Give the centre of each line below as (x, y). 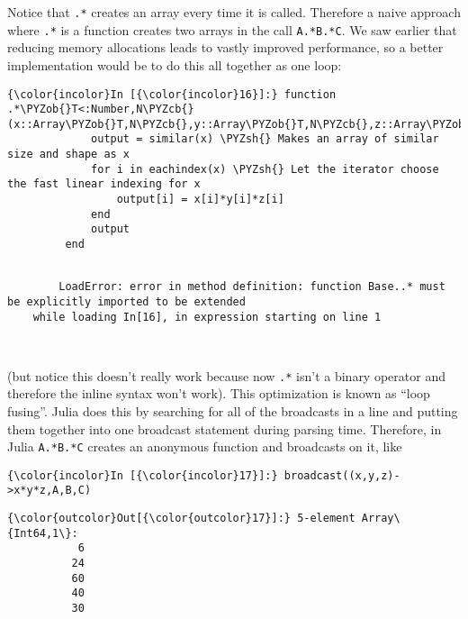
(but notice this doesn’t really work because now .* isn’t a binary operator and (226, 375)
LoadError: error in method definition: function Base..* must (252, 287)
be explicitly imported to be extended (126, 302)
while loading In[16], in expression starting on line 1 (207, 317)
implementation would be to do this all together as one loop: (175, 64)
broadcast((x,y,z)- (342, 475)
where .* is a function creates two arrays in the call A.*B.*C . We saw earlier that (232, 29)
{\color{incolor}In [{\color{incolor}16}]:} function (172, 94)
